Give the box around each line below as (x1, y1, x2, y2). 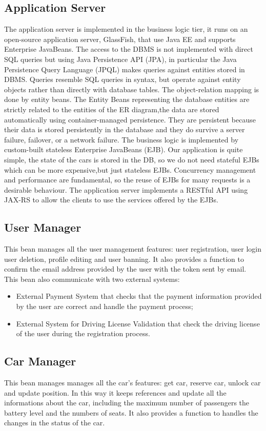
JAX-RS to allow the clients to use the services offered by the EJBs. (4, 194, 218, 205)
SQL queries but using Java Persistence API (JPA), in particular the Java (4, 53, 237, 64)
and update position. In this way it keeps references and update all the (4, 387, 227, 398)
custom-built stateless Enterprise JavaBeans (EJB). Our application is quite (4, 144, 243, 155)
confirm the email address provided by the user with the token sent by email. (4, 263, 247, 274)
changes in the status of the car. (4, 417, 105, 428)
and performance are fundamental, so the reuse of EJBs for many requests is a (4, 174, 251, 185)
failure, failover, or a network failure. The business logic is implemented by (4, 134, 239, 145)
